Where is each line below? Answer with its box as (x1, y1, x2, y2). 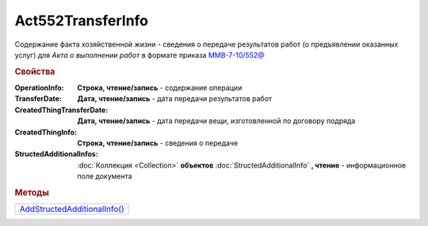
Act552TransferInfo (14, 12, 149, 29)
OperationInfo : (14, 83, 65, 92)
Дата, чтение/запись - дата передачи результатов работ (77, 94, 273, 104)
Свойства (14, 66, 55, 77)
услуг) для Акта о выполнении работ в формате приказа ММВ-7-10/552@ (14, 50, 265, 59)
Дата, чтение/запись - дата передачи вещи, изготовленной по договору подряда (77, 116, 356, 126)
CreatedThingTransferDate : (14, 105, 109, 115)
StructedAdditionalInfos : (14, 149, 98, 159)
